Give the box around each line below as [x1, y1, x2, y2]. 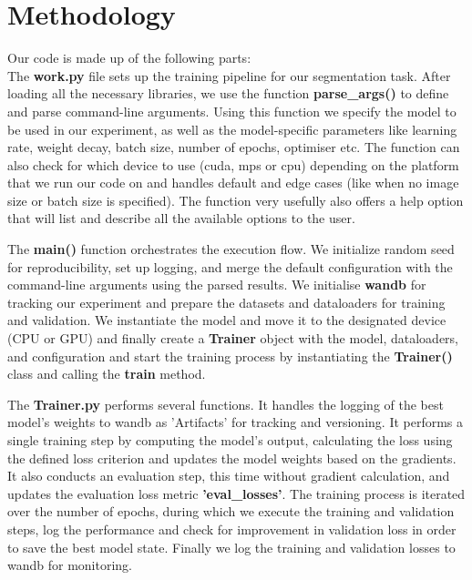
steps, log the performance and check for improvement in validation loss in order [7, 519, 457, 538]
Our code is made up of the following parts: [7, 48, 251, 67]
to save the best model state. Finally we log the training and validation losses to [7, 537, 456, 556]
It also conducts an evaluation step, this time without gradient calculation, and [7, 466, 450, 485]
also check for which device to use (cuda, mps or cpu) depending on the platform [7, 155, 459, 174]
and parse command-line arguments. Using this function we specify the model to [7, 101, 457, 120]
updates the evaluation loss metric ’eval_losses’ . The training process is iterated [7, 483, 466, 503]
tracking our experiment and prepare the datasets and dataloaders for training [7, 292, 446, 311]
